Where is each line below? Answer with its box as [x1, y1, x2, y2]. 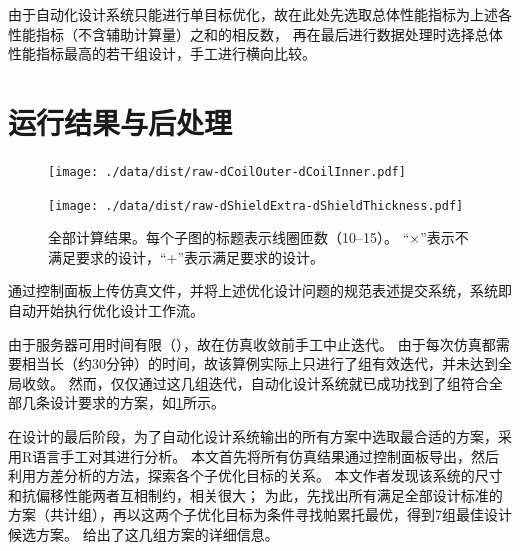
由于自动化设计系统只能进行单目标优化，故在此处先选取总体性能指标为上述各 [8, 4, 512, 24]
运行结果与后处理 [8, 101, 233, 142]
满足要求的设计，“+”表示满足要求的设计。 [48, 246, 325, 267]
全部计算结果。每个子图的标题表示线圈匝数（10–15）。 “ [48, 227, 410, 248]
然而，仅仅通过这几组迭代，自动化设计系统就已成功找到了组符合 [68, 372, 489, 393]
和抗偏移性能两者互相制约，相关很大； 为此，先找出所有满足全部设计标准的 [8, 484, 503, 505]
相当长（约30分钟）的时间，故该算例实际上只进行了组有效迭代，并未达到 [21, 353, 498, 374]
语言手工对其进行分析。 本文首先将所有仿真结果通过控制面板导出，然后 [32, 445, 499, 466]
